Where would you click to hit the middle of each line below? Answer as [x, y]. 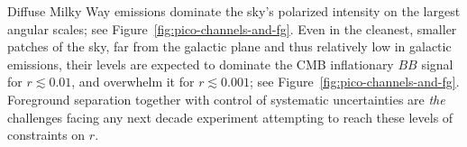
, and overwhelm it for [133, 82]
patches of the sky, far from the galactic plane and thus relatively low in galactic [229, 46]
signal [437, 64]
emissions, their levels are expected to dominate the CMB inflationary [201, 64]
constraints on [46, 135]
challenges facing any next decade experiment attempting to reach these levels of [230, 117]
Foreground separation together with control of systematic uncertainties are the [226, 99]
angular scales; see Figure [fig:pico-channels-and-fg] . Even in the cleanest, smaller [232, 28]
